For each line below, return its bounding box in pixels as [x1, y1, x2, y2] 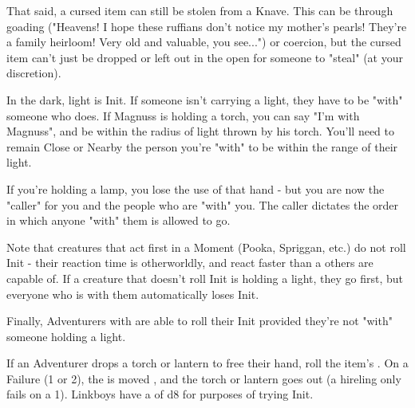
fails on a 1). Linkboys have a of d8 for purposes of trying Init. [6, 386, 314, 402]
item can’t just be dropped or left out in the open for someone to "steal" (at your [6, 49, 403, 65]
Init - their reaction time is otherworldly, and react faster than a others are [6, 254, 373, 271]
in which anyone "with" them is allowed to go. [6, 212, 231, 229]
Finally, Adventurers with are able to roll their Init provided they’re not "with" [6, 312, 393, 329]
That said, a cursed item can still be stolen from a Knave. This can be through [6, 2, 393, 18]
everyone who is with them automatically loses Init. [6, 285, 259, 302]
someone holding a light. [6, 328, 126, 344]
